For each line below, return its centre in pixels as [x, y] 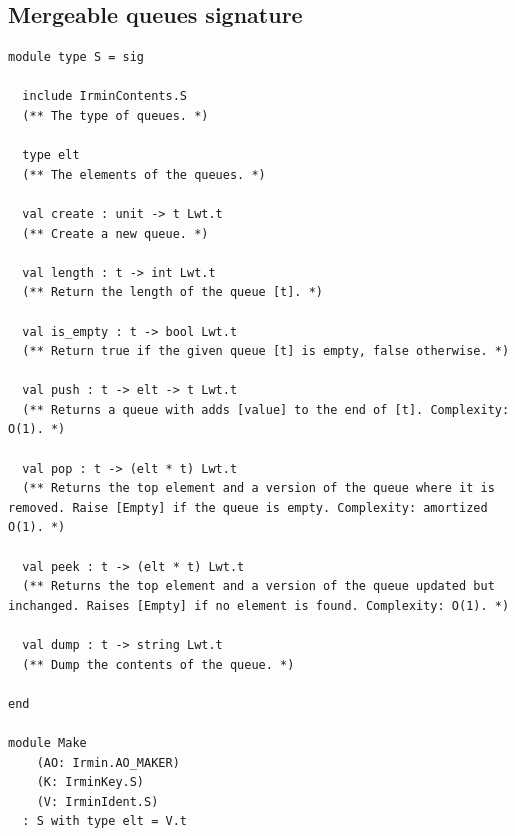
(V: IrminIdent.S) [97, 801]
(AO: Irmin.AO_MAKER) [108, 762]
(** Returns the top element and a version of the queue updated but [258, 586]
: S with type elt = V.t [104, 821]
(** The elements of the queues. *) [144, 174]
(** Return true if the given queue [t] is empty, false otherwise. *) [266, 351]
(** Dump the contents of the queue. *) [158, 664]
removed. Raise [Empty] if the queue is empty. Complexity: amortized [248, 507]
